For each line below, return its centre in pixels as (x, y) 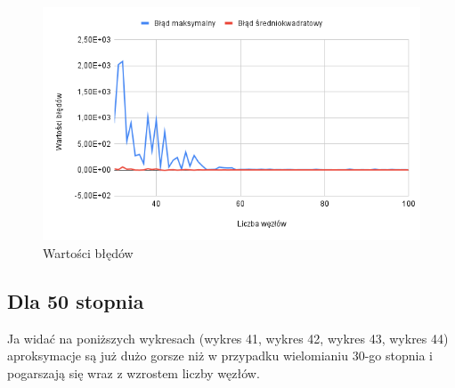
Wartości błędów (88, 252)
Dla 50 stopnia (76, 300)
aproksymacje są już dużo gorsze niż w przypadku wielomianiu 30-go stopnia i (220, 356)
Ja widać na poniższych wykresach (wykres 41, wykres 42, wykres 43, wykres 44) (228, 338)
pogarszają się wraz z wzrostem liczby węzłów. (134, 372)
